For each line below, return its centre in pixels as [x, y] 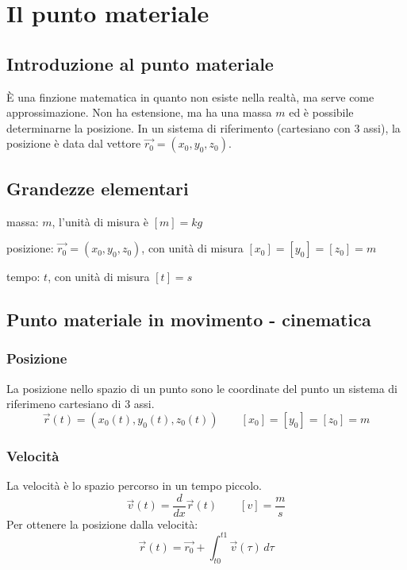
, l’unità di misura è [100, 221]
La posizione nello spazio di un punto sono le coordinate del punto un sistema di [202, 388]
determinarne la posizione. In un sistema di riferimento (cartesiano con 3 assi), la [203, 127]
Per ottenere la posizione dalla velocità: [102, 524]
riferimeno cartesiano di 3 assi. [81, 404]
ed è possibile [321, 112]
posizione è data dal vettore [74, 143]
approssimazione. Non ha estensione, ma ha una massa [139, 112]
